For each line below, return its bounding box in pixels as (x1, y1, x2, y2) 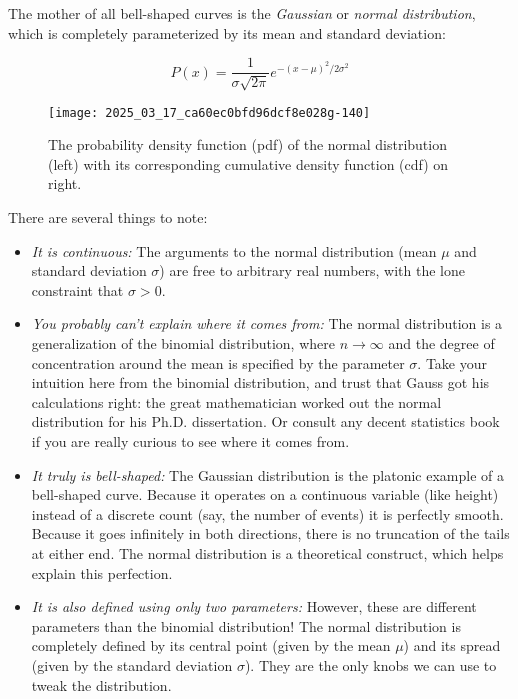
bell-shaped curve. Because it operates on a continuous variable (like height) (31, 484, 499, 505)
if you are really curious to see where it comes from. (31, 431, 350, 452)
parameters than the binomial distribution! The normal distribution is (31, 615, 461, 636)
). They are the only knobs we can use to (244, 654, 497, 675)
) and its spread (403, 635, 501, 656)
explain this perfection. (31, 562, 173, 583)
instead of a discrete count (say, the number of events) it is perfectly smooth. (31, 503, 504, 524)
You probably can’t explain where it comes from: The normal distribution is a (31, 313, 503, 334)
